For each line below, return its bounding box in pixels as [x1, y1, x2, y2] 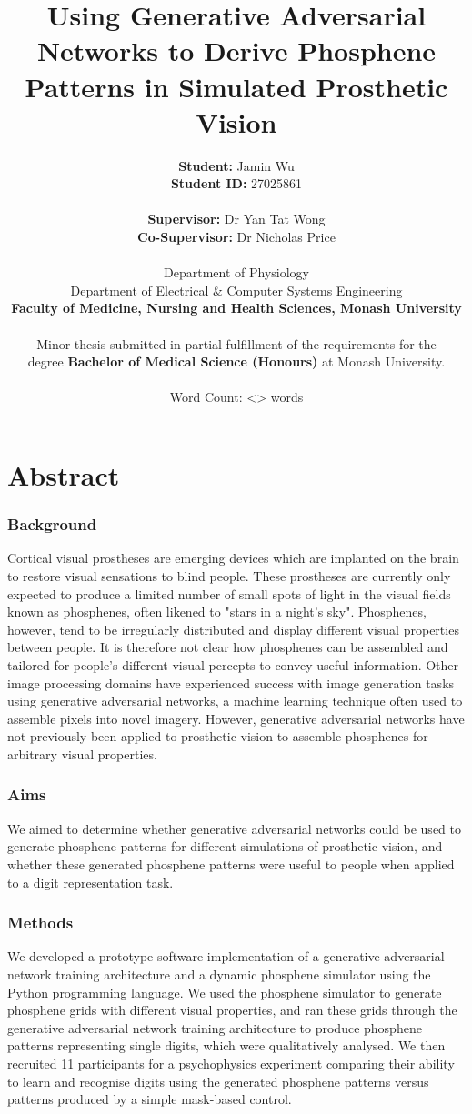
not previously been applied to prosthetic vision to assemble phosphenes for [7, 727, 428, 746]
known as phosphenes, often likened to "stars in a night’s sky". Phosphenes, [7, 602, 427, 621]
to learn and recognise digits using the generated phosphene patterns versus [7, 1071, 429, 1090]
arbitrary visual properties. [7, 744, 157, 763]
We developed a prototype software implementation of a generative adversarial [7, 947, 445, 966]
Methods [7, 911, 74, 934]
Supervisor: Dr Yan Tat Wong [147, 209, 326, 228]
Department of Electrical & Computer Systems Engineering [70, 280, 403, 299]
